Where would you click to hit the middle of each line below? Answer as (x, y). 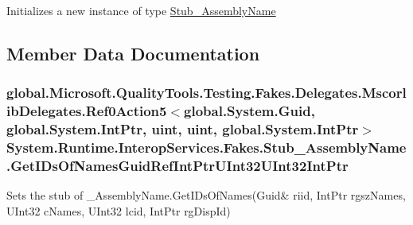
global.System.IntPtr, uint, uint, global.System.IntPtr (183, 129)
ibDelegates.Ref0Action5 (87, 111)
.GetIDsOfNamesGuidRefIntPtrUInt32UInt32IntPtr (177, 165)
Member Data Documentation (133, 53)
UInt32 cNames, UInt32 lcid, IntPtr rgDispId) (119, 210)
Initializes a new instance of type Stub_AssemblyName (141, 10)
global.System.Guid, (249, 111)
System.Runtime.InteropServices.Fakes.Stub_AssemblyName (206, 147)
